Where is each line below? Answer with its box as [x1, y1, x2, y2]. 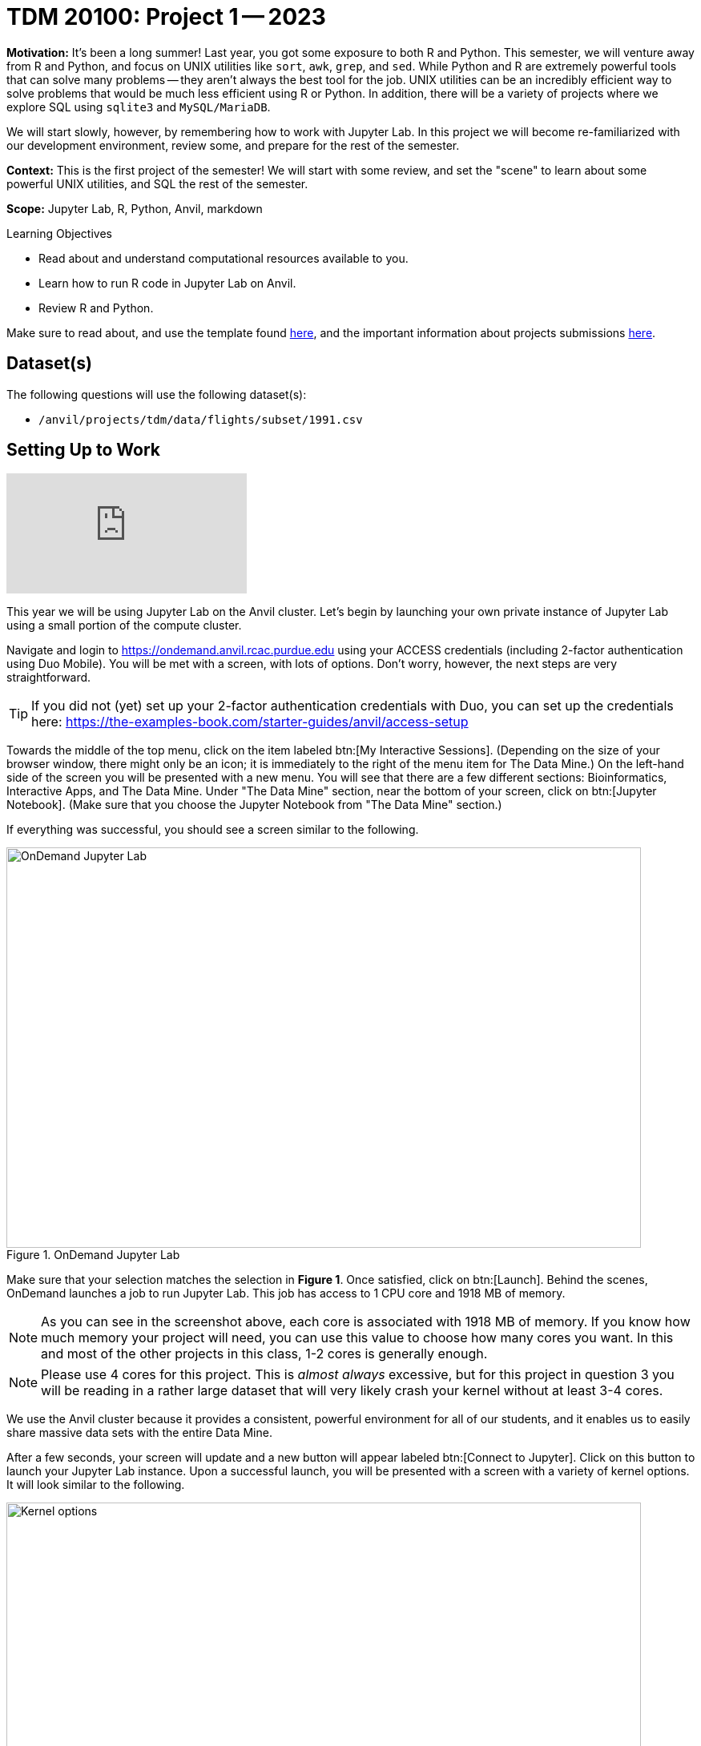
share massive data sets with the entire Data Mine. [6, 1426, 272, 1440]
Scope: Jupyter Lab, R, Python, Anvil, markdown [6, 201, 263, 215]
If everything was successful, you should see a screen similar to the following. [6, 823, 419, 837]
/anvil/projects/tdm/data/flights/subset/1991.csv [38, 412, 363, 426]
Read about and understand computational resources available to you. [38, 251, 409, 265]
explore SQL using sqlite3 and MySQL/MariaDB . [6, 99, 271, 114]
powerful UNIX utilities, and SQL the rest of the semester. [6, 176, 308, 191]
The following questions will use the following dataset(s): [6, 387, 307, 401]
